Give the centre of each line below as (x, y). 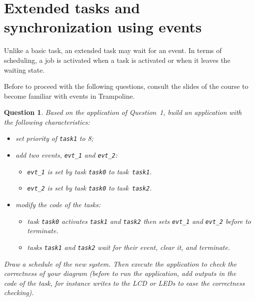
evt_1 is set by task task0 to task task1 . (89, 171)
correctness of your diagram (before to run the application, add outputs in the (120, 273)
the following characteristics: (47, 122)
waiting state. (24, 69)
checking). (19, 292)
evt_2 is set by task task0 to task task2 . (89, 188)
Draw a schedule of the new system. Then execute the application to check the (120, 263)
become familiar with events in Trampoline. (69, 96)
